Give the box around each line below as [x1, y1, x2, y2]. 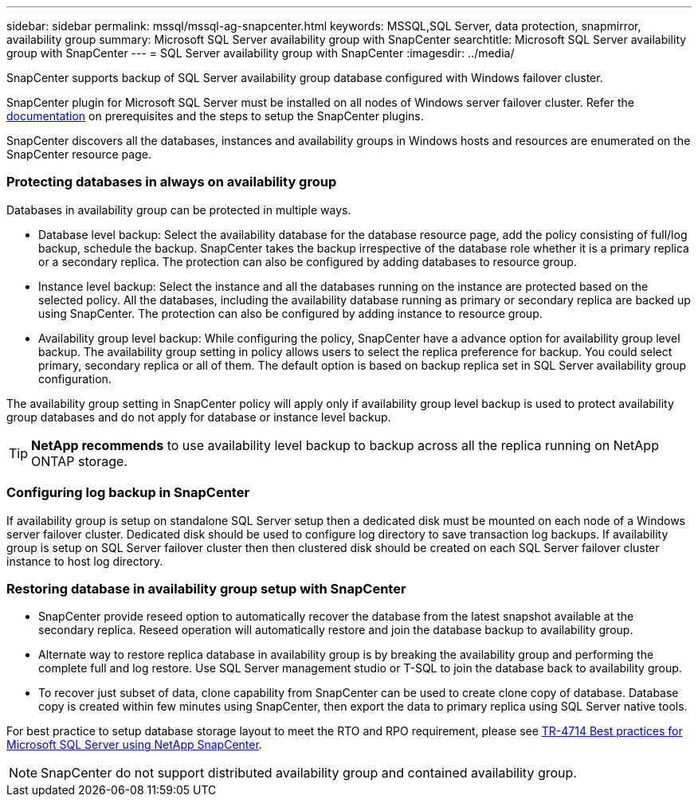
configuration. [38, 371, 112, 386]
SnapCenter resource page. [6, 147, 151, 161]
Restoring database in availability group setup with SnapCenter [6, 580, 406, 597]
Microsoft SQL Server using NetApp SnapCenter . [6, 738, 262, 752]
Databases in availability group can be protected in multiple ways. [6, 202, 351, 217]
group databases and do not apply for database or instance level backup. [6, 409, 391, 424]
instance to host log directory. [6, 554, 163, 568]
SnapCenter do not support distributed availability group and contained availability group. [41, 765, 577, 781]
